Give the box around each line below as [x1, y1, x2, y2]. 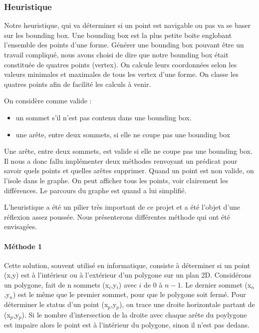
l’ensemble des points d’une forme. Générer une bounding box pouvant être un [4, 39, 244, 50]
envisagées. [4, 221, 37, 232]
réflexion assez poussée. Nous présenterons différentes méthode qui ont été [4, 211, 230, 222]
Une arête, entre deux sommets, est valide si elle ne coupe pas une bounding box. [4, 146, 253, 156]
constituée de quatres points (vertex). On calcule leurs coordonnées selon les [4, 59, 237, 69]
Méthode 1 [4, 241, 42, 251]
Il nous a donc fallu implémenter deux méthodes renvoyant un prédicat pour [4, 155, 238, 166]
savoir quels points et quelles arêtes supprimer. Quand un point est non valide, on [4, 165, 254, 176]
